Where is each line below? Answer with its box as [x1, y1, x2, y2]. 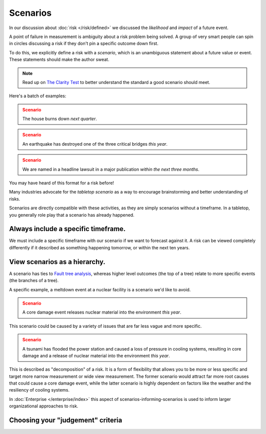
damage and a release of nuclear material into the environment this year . [22, 353, 170, 358]
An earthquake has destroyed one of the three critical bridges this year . [22, 141, 167, 147]
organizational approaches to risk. [9, 403, 78, 409]
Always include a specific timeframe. [9, 225, 126, 233]
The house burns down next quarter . [22, 116, 97, 122]
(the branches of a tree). [9, 277, 59, 283]
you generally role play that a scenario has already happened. [9, 212, 135, 218]
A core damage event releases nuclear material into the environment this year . [22, 309, 182, 316]
